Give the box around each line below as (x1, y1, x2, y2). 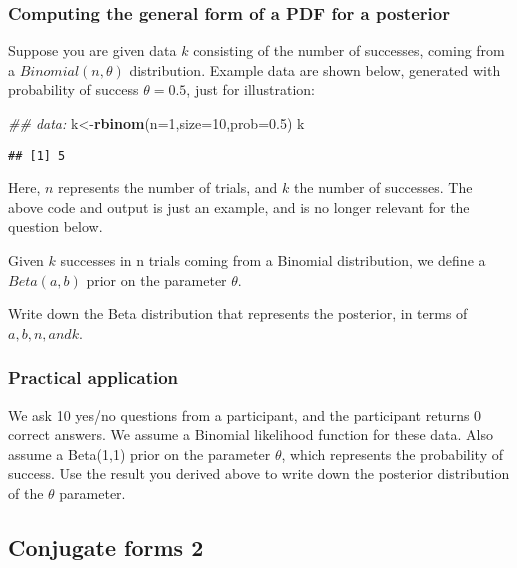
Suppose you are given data (8, 40, 177, 61)
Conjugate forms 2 (8, 531, 204, 562)
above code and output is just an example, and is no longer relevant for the (8, 196, 470, 217)
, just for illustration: (186, 79, 315, 100)
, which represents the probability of (281, 443, 504, 464)
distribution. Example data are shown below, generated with (129, 59, 501, 80)
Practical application (8, 365, 179, 390)
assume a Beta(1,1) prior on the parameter (8, 443, 271, 464)
